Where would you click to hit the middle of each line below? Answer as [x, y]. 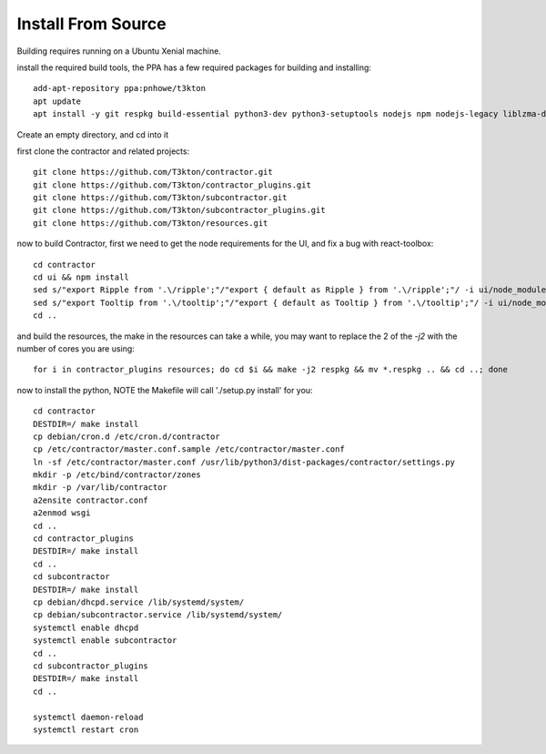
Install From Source [92, 24]
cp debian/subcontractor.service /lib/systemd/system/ [158, 615]
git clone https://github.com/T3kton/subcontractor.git [160, 198]
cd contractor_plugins [84, 539]
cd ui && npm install [81, 277]
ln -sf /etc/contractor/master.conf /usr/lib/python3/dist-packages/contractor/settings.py [244, 462]
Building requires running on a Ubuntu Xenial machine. [119, 51]
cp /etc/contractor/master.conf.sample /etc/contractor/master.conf [189, 449]
